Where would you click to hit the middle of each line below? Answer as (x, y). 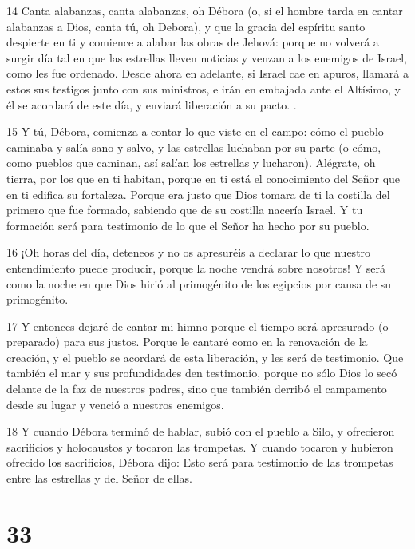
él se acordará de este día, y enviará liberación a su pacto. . (152, 104)
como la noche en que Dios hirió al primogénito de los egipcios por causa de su (199, 283)
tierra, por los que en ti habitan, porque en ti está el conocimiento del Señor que (204, 178)
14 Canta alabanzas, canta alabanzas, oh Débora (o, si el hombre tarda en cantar (205, 10)
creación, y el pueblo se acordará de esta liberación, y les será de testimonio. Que (205, 357)
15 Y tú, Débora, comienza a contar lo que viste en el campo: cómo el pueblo (195, 131)
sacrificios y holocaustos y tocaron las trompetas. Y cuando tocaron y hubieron (200, 446)
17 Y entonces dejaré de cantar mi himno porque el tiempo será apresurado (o (198, 326)
